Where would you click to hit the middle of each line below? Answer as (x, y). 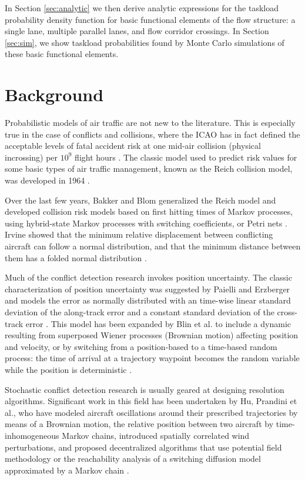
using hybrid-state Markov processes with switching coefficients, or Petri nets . (146, 223)
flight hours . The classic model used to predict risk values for (186, 157)
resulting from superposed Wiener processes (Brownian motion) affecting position (152, 335)
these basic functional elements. (62, 54)
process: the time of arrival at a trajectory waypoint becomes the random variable (152, 358)
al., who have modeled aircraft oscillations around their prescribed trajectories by (151, 412)
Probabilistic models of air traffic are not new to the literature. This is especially (150, 123)
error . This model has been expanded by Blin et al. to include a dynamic (158, 323)
